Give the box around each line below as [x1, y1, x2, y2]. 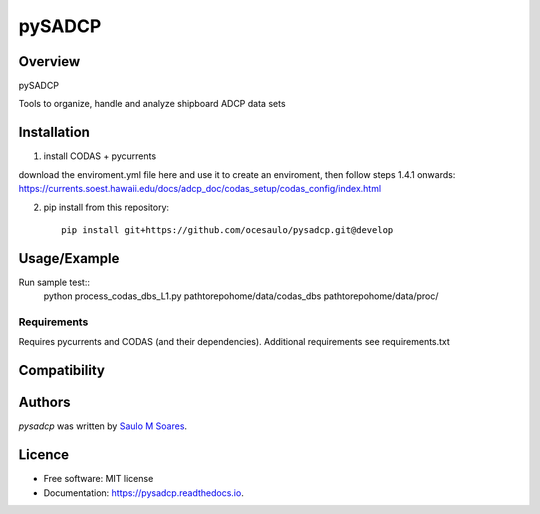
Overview [18, 53, 81, 70]
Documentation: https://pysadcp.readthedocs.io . [43, 486, 244, 499]
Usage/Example [18, 250, 120, 267]
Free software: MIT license [43, 473, 154, 485]
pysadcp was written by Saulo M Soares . [18, 420, 188, 432]
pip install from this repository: [43, 201, 170, 213]
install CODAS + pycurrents [43, 150, 157, 162]
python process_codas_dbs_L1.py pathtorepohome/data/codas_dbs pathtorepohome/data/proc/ [43, 290, 439, 302]
